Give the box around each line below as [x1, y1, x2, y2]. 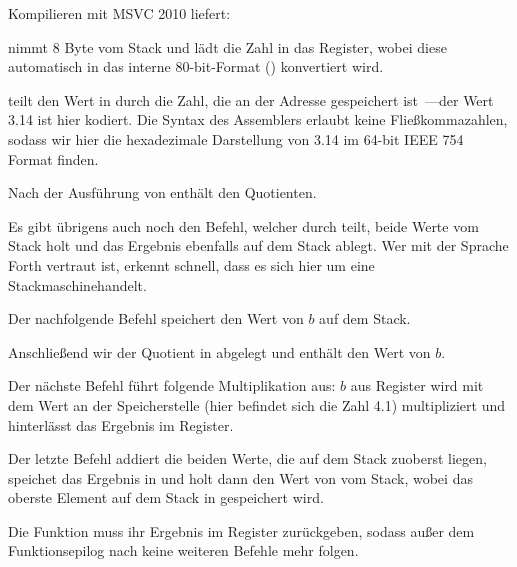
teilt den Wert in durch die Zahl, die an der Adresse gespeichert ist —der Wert [8, 89, 494, 110]
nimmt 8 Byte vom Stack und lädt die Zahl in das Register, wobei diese [8, 36, 447, 57]
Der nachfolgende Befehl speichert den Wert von [8, 308, 304, 329]
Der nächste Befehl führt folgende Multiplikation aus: [8, 375, 336, 396]
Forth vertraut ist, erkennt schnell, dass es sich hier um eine [8, 254, 375, 275]
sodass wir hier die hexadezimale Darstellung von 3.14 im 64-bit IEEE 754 [8, 128, 464, 149]
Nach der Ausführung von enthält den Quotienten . [8, 182, 317, 203]
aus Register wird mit [350, 375, 484, 396]
